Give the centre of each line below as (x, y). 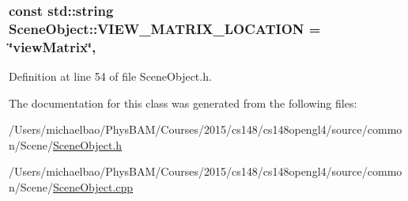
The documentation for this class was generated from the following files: (183, 102)
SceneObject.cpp (93, 187)
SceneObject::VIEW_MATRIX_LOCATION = (165, 28)
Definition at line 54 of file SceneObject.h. (110, 76)
